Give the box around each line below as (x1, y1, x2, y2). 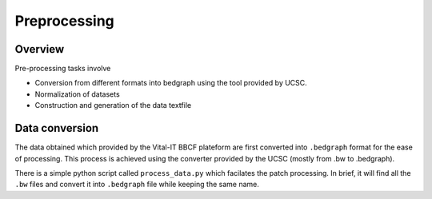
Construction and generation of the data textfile (34, 101, 192, 110)
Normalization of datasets (34, 89, 120, 99)
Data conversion (14, 121, 99, 135)
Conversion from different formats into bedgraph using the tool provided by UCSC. (34, 78, 307, 88)
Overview (14, 42, 65, 56)
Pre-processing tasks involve (14, 64, 111, 74)
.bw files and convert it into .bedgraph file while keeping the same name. (14, 180, 259, 189)
